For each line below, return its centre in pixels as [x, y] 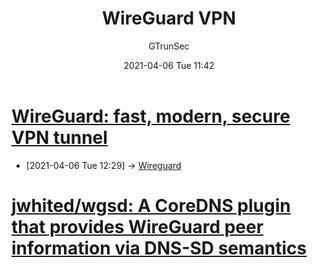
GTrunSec [169, 46]
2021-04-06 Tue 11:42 [169, 65]
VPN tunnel [59, 137]
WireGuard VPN [169, 18]
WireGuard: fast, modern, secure [151, 116]
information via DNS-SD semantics [159, 248]
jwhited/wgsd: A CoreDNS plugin [151, 205]
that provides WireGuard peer [137, 226]
